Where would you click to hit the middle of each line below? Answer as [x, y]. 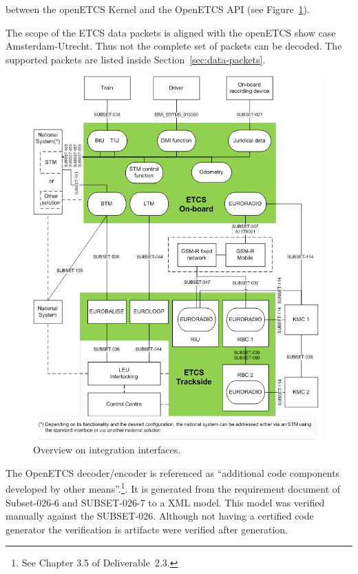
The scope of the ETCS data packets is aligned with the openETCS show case [171, 32]
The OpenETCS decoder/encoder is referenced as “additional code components [173, 472]
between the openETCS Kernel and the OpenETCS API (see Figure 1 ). [158, 9]
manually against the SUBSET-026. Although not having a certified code [160, 516]
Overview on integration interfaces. [107, 450]
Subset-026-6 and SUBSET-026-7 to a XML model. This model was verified [165, 502]
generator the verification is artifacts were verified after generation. [147, 529]
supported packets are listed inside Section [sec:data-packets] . [136, 59]
